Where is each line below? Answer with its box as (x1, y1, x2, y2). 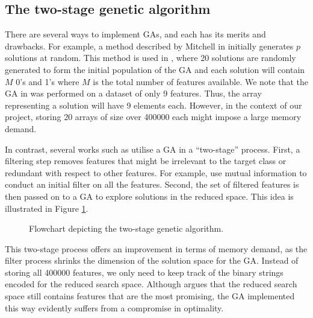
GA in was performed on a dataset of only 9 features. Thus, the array (5, 87, 262, 100)
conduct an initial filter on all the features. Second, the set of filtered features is (5, 178, 299, 191)
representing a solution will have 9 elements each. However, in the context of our (5, 98, 302, 111)
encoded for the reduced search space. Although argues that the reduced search (5, 278, 297, 290)
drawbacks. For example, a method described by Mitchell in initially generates (5, 39, 294, 52)
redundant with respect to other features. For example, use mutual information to (5, 166, 307, 179)
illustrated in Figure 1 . (5, 202, 88, 214)
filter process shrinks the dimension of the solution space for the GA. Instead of (5, 254, 299, 267)
